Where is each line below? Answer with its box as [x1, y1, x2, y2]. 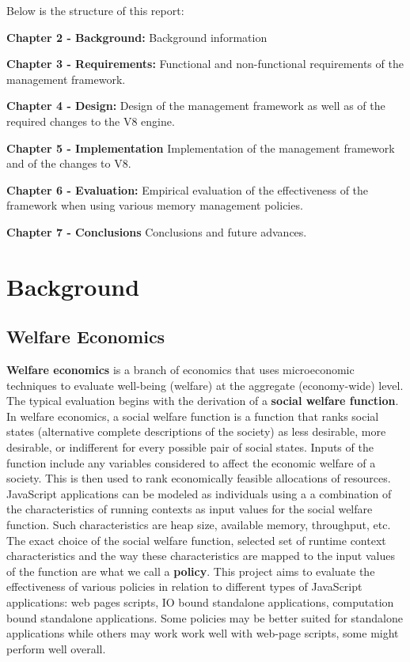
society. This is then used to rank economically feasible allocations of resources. [6, 470, 391, 486]
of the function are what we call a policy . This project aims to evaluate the [6, 562, 375, 579]
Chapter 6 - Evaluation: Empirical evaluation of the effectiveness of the [6, 181, 369, 198]
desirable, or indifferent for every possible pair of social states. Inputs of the [6, 439, 374, 456]
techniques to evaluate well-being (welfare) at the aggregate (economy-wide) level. [6, 376, 404, 393]
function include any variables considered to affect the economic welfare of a [6, 454, 376, 471]
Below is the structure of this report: [6, 2, 184, 18]
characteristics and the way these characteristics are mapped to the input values [6, 547, 395, 564]
